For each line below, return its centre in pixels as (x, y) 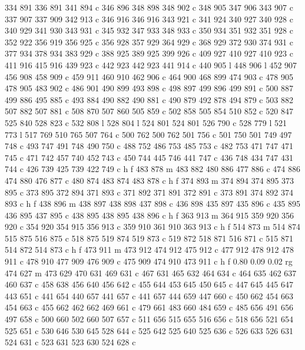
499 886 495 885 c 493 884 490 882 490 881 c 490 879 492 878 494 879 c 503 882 (149, 99)
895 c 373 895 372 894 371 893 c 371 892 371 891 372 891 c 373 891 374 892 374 (149, 192)
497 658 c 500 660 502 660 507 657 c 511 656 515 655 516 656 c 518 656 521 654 (149, 319)
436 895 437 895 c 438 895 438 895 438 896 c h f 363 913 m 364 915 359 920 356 (150, 215)
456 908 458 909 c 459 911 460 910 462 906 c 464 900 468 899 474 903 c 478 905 (149, 76)
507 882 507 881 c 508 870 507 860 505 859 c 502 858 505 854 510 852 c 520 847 (149, 111)
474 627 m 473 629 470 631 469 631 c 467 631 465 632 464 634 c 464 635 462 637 (151, 273)
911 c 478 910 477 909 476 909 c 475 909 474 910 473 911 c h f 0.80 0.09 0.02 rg (149, 261)
